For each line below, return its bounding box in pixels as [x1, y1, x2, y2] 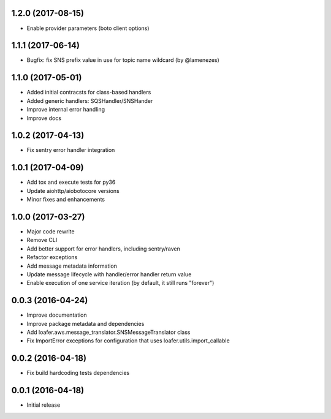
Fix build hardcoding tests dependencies [26, 369, 130, 377]
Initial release [26, 401, 61, 409]
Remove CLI [26, 236, 58, 244]
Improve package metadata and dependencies [26, 320, 145, 327]
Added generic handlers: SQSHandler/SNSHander [26, 97, 153, 104]
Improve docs [26, 114, 61, 122]
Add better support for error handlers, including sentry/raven [26, 245, 180, 252]
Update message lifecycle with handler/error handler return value [26, 270, 192, 278]
